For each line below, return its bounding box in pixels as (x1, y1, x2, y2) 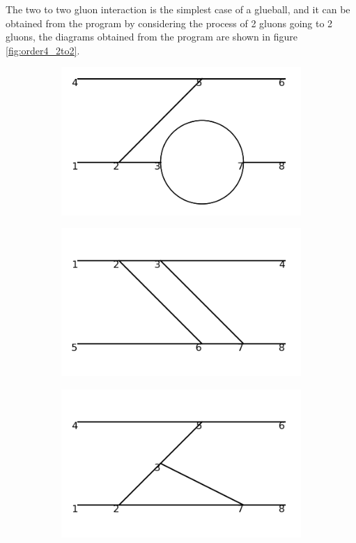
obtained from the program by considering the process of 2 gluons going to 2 (6, 15, 333, 30)
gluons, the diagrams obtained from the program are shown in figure (6, 29, 297, 44)
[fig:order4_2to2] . (6, 43, 80, 57)
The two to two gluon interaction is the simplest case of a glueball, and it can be (6, 2, 350, 16)
